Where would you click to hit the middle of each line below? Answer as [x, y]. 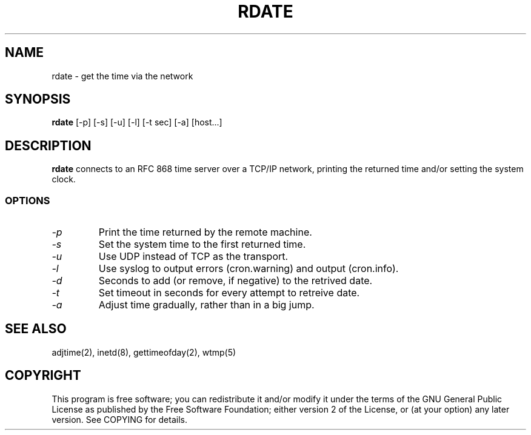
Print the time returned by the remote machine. [205, 232]
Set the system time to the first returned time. [202, 244]
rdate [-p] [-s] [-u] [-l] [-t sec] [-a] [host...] [137, 122]
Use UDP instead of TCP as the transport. [193, 257]
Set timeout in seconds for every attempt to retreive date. [229, 293]
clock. [64, 179]
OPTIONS [28, 200]
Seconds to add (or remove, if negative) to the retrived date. [235, 281]
